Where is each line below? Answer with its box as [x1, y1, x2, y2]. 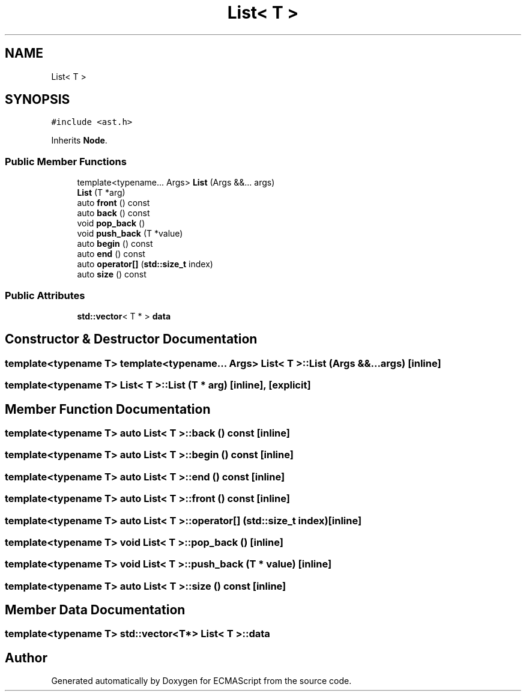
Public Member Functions [5, 155, 127, 168]
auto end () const [77, 249, 145, 259]
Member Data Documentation [5, 602, 186, 618]
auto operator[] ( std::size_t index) [77, 259, 213, 270]
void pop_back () [77, 218, 145, 229]
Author [5, 650, 47, 665]
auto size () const [77, 269, 147, 280]
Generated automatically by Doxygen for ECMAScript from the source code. [51, 676, 352, 686]
